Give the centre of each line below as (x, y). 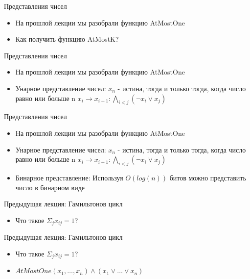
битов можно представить (208, 177)
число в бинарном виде (50, 187)
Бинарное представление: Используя (69, 177)
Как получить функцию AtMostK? (67, 39)
